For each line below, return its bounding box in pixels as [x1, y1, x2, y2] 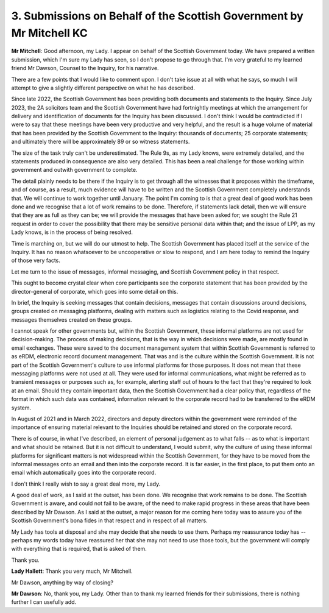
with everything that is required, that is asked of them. [11, 545, 147, 553]
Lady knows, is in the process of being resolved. [11, 229, 133, 236]
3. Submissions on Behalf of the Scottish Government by [11, 9, 304, 23]
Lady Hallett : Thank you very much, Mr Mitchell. [11, 567, 133, 575]
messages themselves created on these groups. [11, 316, 132, 323]
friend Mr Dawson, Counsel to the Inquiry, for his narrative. [11, 65, 159, 72]
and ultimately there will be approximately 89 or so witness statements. [11, 138, 190, 146]
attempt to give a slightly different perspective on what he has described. [11, 84, 195, 91]
